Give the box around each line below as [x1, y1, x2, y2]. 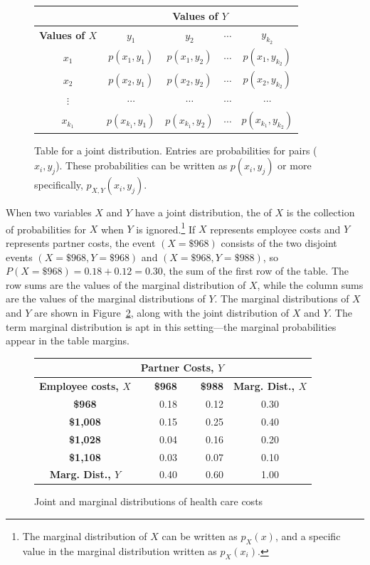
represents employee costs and [210, 221, 341, 236]
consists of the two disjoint [221, 236, 337, 250]
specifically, [34, 177, 83, 192]
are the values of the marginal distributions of [6, 291, 206, 306]
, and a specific [275, 529, 341, 544]
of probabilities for [6, 221, 86, 236]
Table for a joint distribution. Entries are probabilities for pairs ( [34, 142, 317, 157]
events [6, 249, 33, 264]
